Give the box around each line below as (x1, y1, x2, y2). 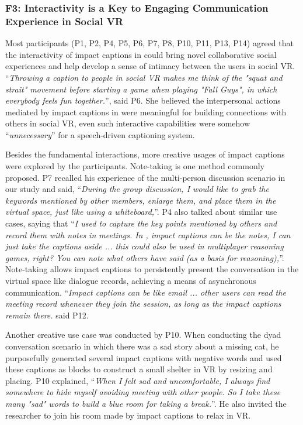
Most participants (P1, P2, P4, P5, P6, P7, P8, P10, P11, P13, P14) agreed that (5, 37, 294, 49)
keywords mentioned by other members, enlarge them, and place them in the (5, 194, 276, 206)
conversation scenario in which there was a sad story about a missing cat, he (5, 340, 279, 352)
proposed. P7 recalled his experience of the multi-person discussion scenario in (5, 171, 285, 183)
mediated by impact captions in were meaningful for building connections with (5, 105, 287, 118)
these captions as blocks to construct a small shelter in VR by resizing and (5, 363, 273, 375)
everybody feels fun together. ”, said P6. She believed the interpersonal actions (5, 94, 281, 107)
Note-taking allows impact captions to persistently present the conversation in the (5, 263, 299, 275)
